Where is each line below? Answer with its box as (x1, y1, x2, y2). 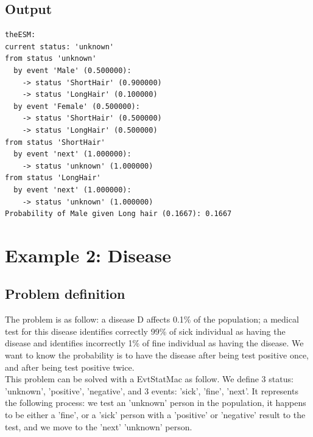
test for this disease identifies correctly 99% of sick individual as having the (5, 324, 286, 337)
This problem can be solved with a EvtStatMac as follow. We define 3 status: (5, 372, 294, 385)
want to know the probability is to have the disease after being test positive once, (5, 349, 309, 362)
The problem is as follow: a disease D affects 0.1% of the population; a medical (5, 313, 299, 326)
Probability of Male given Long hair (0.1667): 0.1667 (5, 209, 232, 218)
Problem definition (5, 284, 125, 303)
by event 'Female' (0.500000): (13, 102, 140, 111)
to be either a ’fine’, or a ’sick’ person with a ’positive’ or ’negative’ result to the (5, 408, 306, 421)
